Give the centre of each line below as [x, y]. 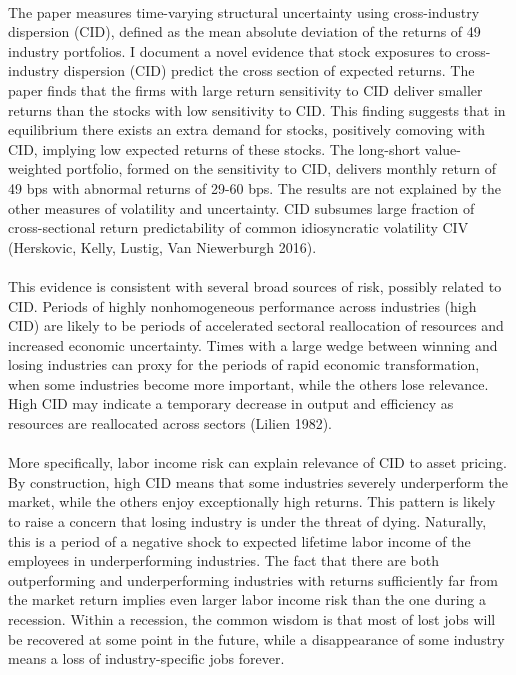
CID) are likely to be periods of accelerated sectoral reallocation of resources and [256, 325]
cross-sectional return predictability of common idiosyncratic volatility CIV [238, 227]
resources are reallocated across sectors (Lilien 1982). [170, 423]
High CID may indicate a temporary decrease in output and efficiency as [231, 403]
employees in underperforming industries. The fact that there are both [223, 560]
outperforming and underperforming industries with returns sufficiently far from [253, 579]
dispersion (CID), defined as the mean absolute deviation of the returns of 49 [244, 31]
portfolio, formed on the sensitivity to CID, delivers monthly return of [281, 168]
